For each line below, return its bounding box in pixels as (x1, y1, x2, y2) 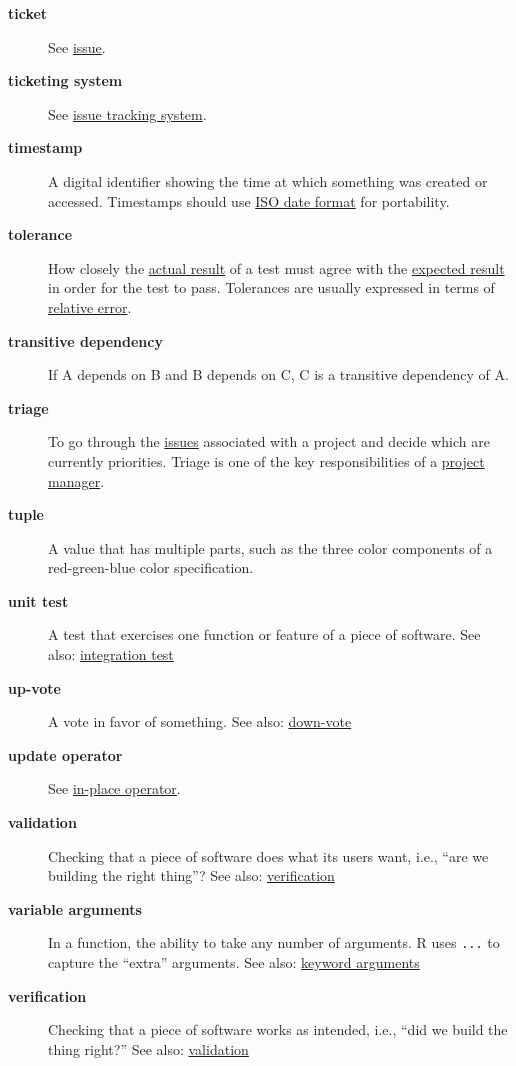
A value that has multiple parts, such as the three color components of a (48, 537, 493, 558)
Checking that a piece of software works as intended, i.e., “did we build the (48, 1019, 508, 1040)
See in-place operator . (48, 778, 181, 799)
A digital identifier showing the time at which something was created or (48, 170, 488, 191)
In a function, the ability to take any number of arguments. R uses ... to (48, 932, 500, 953)
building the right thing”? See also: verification (48, 865, 335, 886)
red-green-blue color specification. (48, 557, 254, 578)
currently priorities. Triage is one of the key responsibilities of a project (48, 450, 485, 471)
